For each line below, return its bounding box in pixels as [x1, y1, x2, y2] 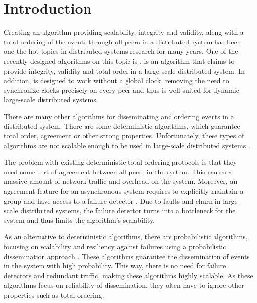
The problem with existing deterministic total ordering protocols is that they [4, 157, 237, 167]
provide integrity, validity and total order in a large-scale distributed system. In [4, 65, 245, 76]
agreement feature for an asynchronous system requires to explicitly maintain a [4, 186, 244, 196]
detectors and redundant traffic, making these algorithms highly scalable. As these [4, 270, 253, 280]
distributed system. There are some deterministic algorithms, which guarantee [4, 121, 240, 131]
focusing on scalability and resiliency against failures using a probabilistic [4, 241, 226, 251]
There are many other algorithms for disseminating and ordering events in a [4, 111, 234, 121]
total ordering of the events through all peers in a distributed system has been [4, 36, 241, 46]
